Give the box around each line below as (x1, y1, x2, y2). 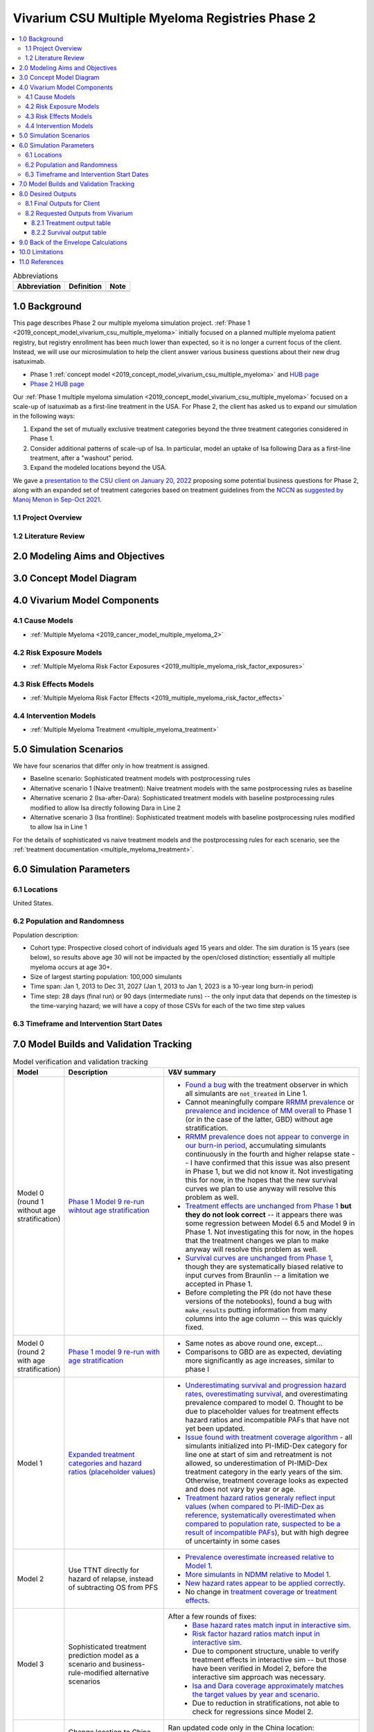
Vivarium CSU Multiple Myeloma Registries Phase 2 (12, 10, 317, 26)
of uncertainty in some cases (185, 1537, 280, 1546)
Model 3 (17, 1659, 44, 1669)
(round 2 (17, 1347, 45, 1357)
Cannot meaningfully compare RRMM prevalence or (185, 1097, 355, 1107)
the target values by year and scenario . (192, 1690, 320, 1699)
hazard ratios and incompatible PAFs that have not (185, 1415, 350, 1425)
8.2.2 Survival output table (31, 229, 107, 237)
